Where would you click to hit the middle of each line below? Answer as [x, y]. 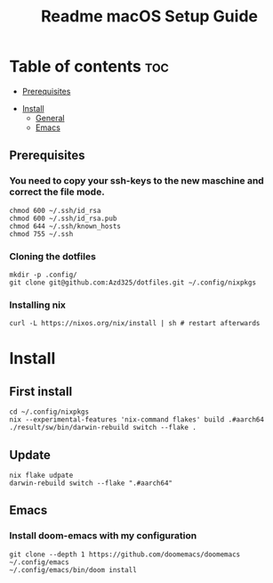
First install [41, 391]
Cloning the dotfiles [52, 256]
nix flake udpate [41, 476]
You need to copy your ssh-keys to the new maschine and [136, 181]
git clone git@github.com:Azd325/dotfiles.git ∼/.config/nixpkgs [132, 283]
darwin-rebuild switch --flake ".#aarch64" [91, 483]
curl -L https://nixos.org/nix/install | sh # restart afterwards [135, 324]
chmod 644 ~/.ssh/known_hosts [65, 226]
